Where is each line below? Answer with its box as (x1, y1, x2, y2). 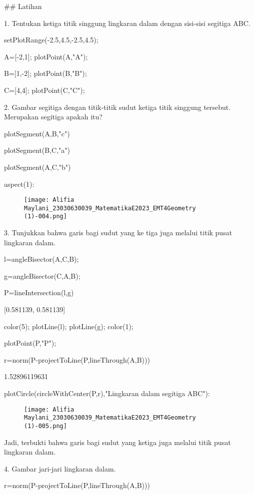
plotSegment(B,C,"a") (4, 145, 70, 155)
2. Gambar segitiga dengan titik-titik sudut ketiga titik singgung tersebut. (4, 101, 231, 112)
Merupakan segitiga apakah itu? (4, 111, 102, 122)
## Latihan (4, 1, 42, 11)
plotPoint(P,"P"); (4, 338, 56, 348)
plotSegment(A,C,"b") (4, 161, 71, 172)
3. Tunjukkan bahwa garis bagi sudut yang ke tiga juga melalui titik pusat (4, 227, 232, 238)
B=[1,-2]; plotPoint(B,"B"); (4, 68, 87, 78)
